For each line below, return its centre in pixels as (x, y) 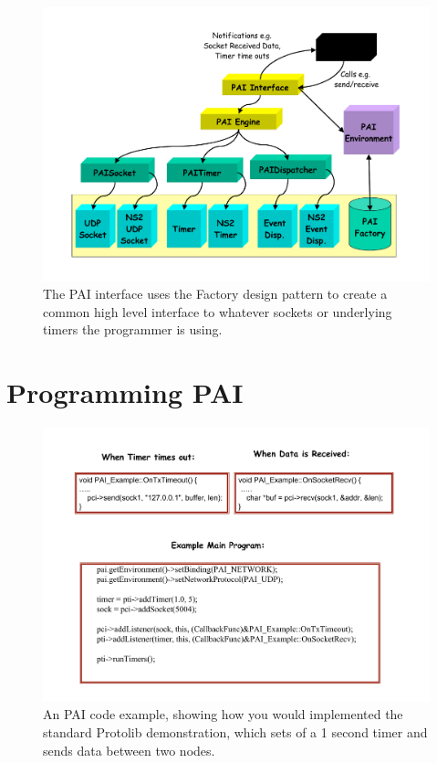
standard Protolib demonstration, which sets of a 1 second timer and (235, 732)
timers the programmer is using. (133, 329)
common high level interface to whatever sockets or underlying (218, 311)
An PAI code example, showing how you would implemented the (223, 714)
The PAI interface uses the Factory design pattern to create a (215, 294)
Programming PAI (125, 392)
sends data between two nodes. (129, 750)
